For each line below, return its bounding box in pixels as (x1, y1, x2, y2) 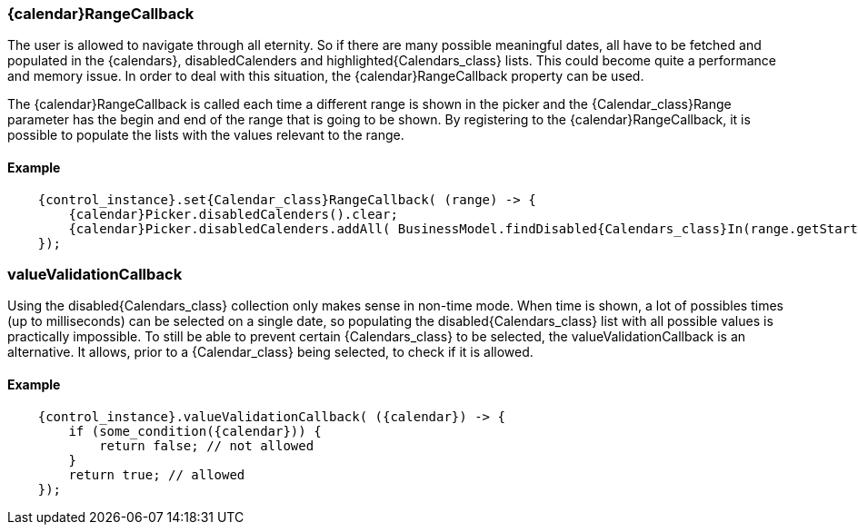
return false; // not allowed (99, 438, 314, 453)
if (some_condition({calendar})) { (68, 423, 322, 438)
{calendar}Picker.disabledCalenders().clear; (68, 206, 398, 222)
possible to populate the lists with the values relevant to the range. (7, 127, 404, 143)
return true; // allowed (68, 467, 245, 482)
